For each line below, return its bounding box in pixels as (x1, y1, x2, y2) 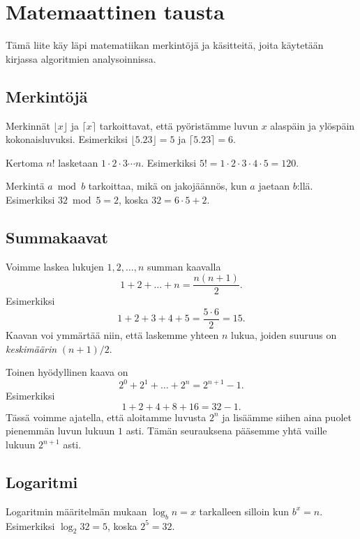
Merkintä (6, 179, 45, 193)
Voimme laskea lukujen (6, 259, 104, 273)
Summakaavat (6, 226, 108, 248)
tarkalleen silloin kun (199, 503, 290, 518)
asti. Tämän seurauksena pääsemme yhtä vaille (126, 423, 327, 438)
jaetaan (258, 179, 290, 193)
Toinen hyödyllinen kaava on (6, 365, 128, 379)
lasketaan (58, 155, 98, 169)
